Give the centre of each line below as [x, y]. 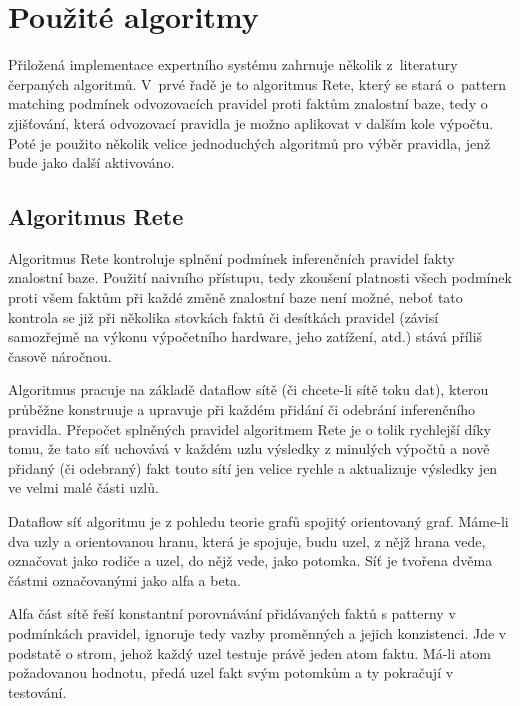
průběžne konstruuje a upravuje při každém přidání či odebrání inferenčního [242, 409]
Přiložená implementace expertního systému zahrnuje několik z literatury [233, 64]
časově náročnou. [60, 355]
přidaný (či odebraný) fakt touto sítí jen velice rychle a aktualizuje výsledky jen [253, 467]
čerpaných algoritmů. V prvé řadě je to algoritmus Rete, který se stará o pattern [257, 83]
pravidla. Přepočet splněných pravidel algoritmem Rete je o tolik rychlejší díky [249, 428]
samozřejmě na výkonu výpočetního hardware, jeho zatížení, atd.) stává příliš [245, 336]
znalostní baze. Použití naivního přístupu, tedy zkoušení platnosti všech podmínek [260, 277]
